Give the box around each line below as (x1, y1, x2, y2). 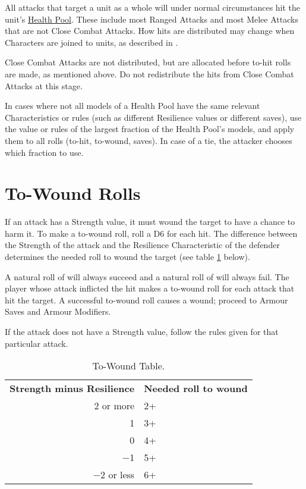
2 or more (94, 399, 135, 413)
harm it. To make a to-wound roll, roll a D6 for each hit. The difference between (5, 227, 298, 239)
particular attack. (5, 337, 68, 349)
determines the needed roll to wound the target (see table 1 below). (5, 250, 250, 263)
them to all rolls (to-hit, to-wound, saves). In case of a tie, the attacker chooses (5, 134, 292, 146)
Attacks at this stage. (5, 79, 83, 92)
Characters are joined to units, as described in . (5, 36, 178, 48)
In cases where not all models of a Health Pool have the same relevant (5, 99, 260, 112)
